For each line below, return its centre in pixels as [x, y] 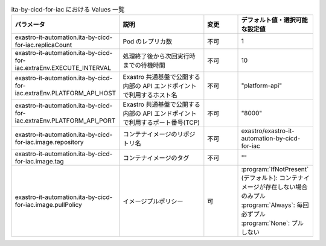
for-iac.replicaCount [43, 45]
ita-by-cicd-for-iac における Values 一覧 [68, 10]
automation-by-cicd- [271, 139]
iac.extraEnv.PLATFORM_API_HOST [66, 93]
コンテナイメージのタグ [156, 158]
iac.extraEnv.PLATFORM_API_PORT [65, 121]
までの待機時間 [144, 65]
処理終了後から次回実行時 [159, 56]
